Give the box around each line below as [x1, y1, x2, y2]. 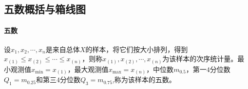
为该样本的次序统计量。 [162, 53, 238, 64]
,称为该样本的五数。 [112, 74, 176, 85]
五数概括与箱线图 [4, 1, 86, 17]
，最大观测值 [67, 64, 109, 74]
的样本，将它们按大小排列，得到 [85, 44, 188, 54]
